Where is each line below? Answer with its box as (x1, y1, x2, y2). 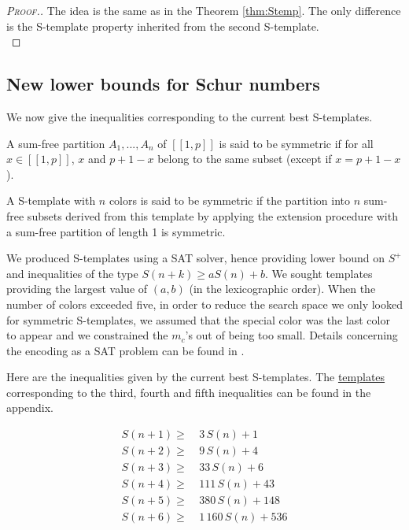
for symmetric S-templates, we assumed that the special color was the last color (6, 311, 390, 328)
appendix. (6, 399, 53, 416)
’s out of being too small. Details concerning (185, 327, 398, 343)
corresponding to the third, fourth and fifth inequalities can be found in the (6, 384, 371, 400)
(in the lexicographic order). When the (189, 280, 376, 297)
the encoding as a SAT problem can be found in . (6, 342, 245, 358)
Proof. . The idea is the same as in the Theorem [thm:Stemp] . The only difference (6, 2, 401, 18)
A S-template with (6, 192, 96, 209)
